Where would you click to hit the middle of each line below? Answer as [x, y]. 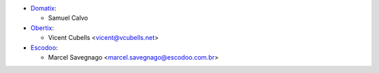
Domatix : [44, 8]
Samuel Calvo [68, 18]
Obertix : [42, 27]
